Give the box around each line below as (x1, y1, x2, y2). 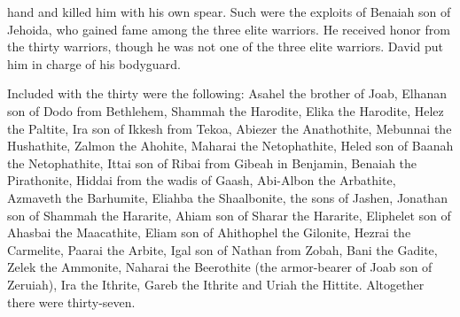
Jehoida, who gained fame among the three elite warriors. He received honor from (7, 19, 450, 38)
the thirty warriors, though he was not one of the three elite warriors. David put (7, 37, 443, 56)
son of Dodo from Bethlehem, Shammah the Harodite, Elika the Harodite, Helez (7, 101, 444, 120)
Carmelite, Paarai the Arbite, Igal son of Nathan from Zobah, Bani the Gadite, (7, 240, 438, 259)
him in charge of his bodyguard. (7, 54, 181, 73)
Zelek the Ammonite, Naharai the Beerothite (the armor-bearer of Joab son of (7, 258, 433, 276)
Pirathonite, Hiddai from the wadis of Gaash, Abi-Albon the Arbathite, (7, 171, 396, 189)
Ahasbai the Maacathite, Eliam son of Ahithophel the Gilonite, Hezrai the (7, 223, 411, 242)
